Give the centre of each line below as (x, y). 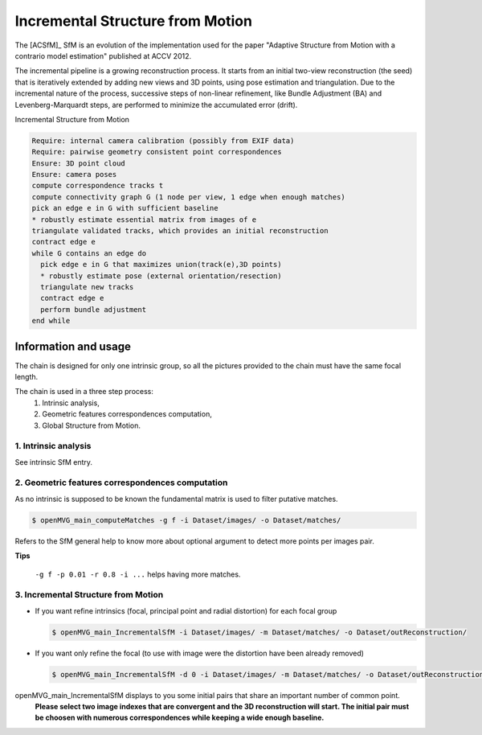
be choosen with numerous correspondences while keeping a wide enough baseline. (180, 718)
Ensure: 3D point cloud (79, 163)
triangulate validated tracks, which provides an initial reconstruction (180, 230)
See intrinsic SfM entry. (53, 462)
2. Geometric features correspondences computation (121, 482)
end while (51, 321)
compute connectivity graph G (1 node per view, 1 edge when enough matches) (188, 197)
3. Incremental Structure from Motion (89, 595)
